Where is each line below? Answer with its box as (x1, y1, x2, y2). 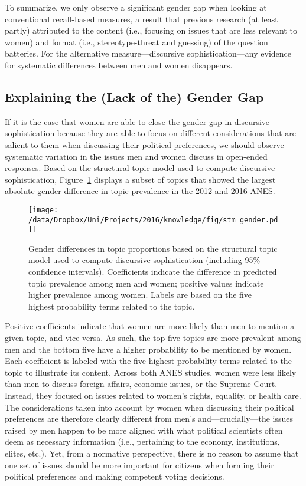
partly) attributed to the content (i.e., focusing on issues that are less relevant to (5, 24, 297, 37)
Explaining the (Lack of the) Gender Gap (5, 87, 264, 106)
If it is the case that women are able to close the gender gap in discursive (5, 115, 270, 127)
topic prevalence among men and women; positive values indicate (28, 277, 264, 289)
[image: (28, 205, 58, 214)
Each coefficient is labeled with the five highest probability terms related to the (5, 354, 292, 367)
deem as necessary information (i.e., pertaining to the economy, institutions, (5, 435, 280, 448)
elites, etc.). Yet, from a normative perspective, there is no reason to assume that (5, 446, 299, 459)
